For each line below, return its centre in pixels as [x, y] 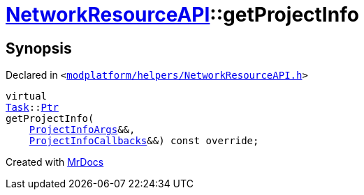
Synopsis [39, 48]
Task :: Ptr [32, 108]
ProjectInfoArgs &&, [82, 130]
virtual [27, 96]
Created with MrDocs [55, 162]
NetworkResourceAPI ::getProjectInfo [182, 15]
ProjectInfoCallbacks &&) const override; [144, 141]
